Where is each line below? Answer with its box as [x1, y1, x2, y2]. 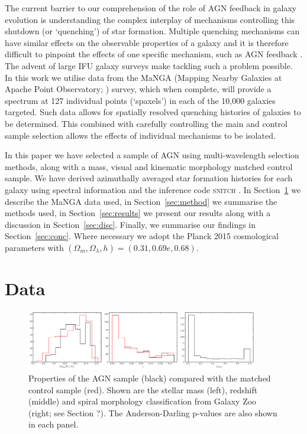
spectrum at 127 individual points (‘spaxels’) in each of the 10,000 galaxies [5, 94, 276, 106]
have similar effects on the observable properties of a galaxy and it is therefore [5, 36, 289, 48]
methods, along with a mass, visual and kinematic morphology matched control [5, 160, 293, 172]
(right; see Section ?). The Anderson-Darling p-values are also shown [28, 406, 277, 419]
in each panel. [28, 418, 79, 430]
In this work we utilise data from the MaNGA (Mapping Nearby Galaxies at [5, 71, 282, 83]
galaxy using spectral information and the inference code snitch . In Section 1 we [5, 183, 301, 195]
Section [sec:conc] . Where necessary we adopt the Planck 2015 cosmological [5, 230, 279, 242]
